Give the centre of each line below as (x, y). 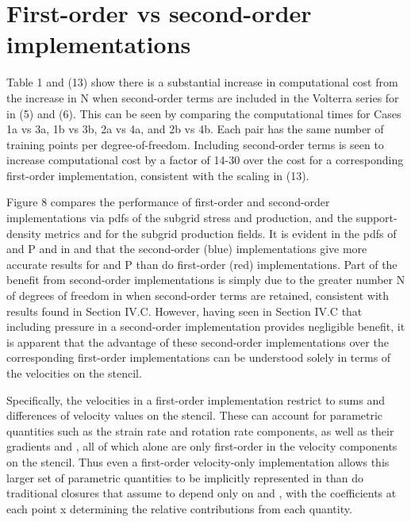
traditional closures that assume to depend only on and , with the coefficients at (202, 493)
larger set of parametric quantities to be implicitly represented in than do (185, 477)
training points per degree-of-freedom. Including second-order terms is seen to (195, 144)
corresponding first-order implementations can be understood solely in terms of (199, 357)
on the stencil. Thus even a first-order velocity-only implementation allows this (198, 461)
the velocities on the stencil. (74, 373)
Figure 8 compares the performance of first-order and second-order (168, 202)
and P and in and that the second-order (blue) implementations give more (187, 249)
